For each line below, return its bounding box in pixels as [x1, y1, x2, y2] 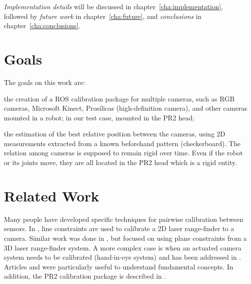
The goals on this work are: [4, 77, 85, 87]
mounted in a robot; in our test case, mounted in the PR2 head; [4, 112, 195, 122]
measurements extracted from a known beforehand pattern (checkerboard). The [4, 138, 241, 148]
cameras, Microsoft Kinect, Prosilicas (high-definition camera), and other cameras [4, 103, 247, 113]
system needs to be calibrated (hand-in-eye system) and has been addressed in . [4, 252, 241, 262]
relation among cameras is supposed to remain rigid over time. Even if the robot [4, 148, 243, 158]
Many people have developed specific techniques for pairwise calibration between [4, 214, 244, 224]
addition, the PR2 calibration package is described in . [4, 271, 166, 281]
